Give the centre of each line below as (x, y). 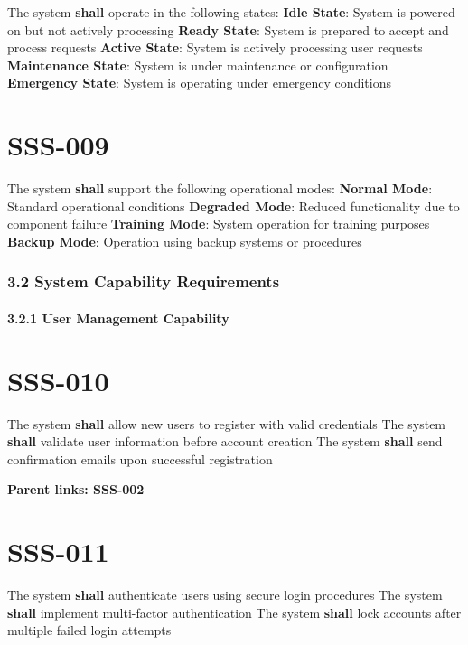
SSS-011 (58, 552)
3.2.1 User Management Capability (118, 318)
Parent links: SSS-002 (76, 489)
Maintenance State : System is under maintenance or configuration (198, 65)
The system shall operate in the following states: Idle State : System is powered (231, 12)
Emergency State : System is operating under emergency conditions (199, 83)
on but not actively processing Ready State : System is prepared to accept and (228, 29)
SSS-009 (58, 145)
